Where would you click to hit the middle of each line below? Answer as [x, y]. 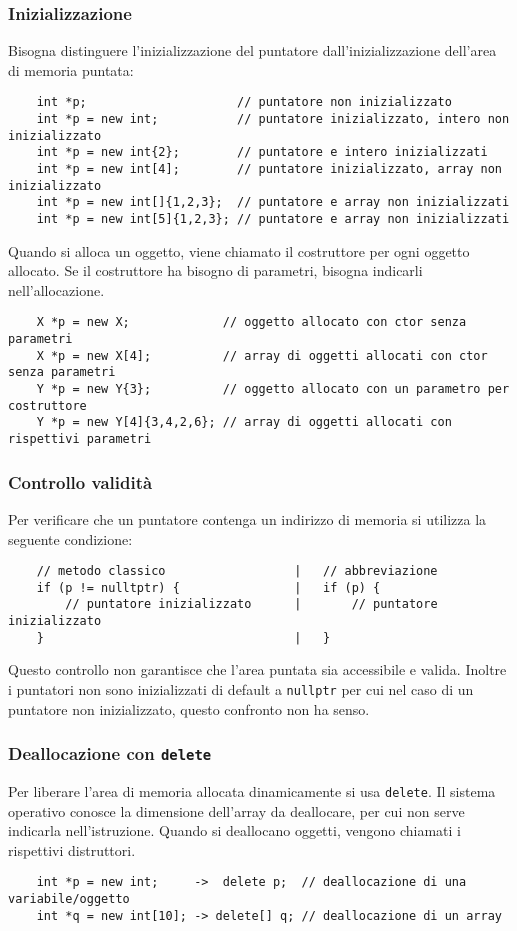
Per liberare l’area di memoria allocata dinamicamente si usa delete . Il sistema [252, 791]
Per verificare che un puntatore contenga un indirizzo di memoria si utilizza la [247, 518]
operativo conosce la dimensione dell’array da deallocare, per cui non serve [236, 810]
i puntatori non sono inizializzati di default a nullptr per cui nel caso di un [241, 688]
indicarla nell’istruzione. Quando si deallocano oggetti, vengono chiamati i [234, 830]
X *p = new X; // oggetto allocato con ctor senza [251, 322]
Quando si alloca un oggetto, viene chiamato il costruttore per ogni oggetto [239, 250]
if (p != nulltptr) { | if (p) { [208, 587]
